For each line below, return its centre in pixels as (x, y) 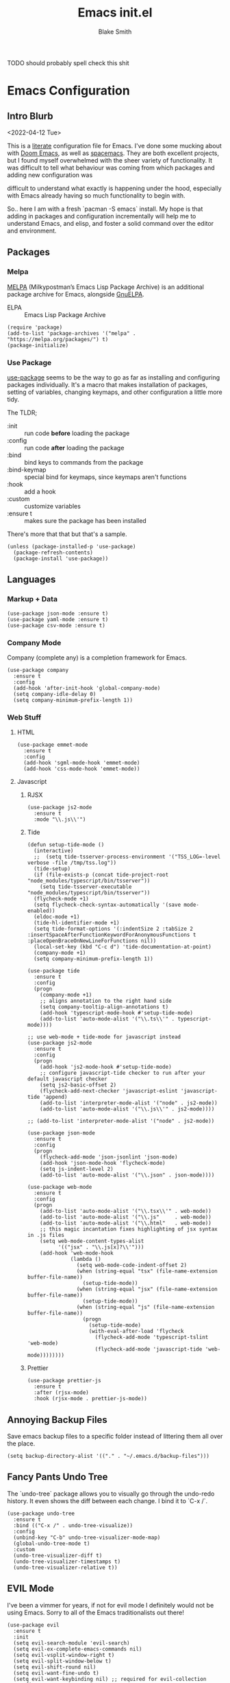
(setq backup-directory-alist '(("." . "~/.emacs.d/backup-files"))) (108, 1456)
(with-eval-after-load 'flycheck (136, 1332)
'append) (55, 1097)
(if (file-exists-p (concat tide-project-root (101, 875)
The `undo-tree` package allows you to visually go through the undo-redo (111, 1494)
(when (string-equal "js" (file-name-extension (145, 1308)
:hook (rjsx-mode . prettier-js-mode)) (90, 1399)
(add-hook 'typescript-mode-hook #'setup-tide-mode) (117, 1013)
